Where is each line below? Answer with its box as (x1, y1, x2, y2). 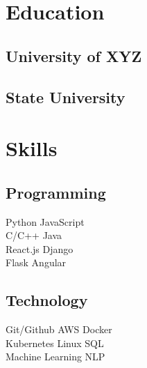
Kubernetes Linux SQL (6, 335, 104, 350)
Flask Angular (6, 255, 67, 270)
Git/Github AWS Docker (6, 322, 112, 337)
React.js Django (6, 241, 73, 256)
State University (6, 86, 126, 107)
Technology (6, 289, 88, 311)
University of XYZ (6, 45, 142, 66)
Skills (6, 134, 58, 162)
